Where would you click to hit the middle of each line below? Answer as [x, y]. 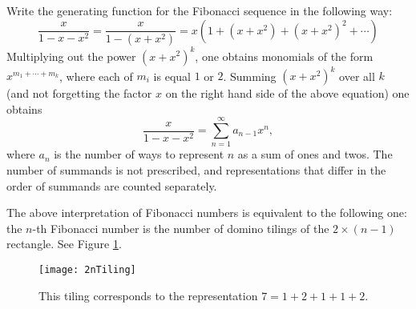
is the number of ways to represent [139, 154]
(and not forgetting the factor [79, 93]
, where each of [96, 76]
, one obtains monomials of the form [284, 56]
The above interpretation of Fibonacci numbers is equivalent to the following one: [207, 213]
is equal [172, 76]
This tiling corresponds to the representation [148, 295]
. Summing [250, 76]
